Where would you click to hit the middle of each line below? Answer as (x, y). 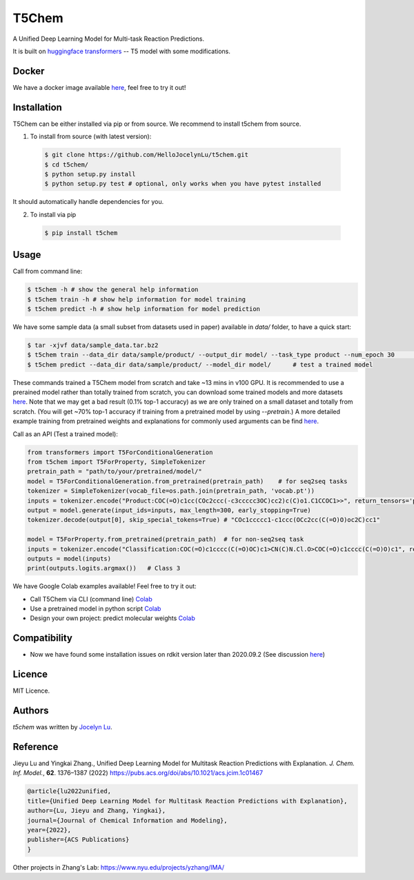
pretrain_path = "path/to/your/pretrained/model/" (115, 471)
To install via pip (53, 214)
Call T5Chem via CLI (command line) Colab (91, 599)
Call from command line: (48, 271)
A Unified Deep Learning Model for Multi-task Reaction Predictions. (109, 39)
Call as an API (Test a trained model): (66, 434)
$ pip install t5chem (81, 233)
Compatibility (42, 638)
